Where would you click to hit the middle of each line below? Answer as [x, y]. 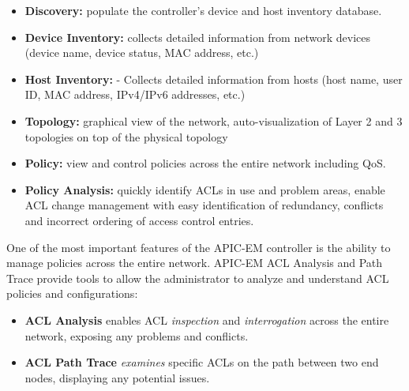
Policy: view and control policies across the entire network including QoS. [205, 163]
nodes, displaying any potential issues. [117, 377]
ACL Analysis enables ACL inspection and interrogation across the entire [207, 320]
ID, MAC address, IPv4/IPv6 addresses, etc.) [135, 94]
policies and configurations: [72, 293]
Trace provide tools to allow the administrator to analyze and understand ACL [198, 278]
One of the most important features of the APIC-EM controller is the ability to [199, 247]
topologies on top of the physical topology [126, 136]
